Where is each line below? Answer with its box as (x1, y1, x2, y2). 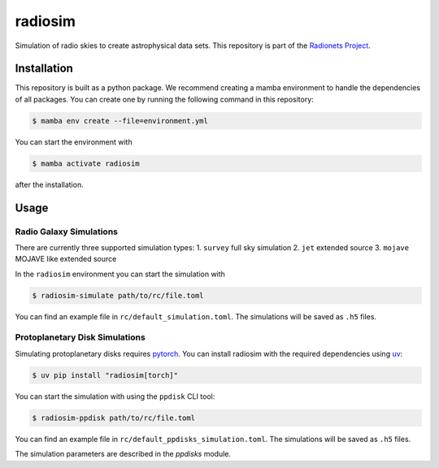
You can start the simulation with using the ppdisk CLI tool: (15, 391, 215, 401)
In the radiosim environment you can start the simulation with (15, 269, 225, 279)
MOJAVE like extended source (15, 254, 117, 264)
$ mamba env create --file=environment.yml (32, 116, 209, 125)
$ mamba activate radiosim (32, 158, 140, 168)
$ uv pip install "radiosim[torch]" (32, 370, 179, 379)
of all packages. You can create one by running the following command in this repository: (15, 94, 315, 104)
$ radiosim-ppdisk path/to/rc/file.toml (32, 413, 195, 422)
